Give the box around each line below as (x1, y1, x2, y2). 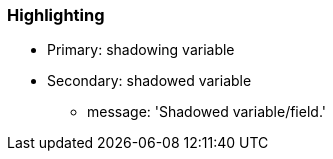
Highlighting (7, 5, 105, 25)
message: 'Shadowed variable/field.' (87, 103, 326, 121)
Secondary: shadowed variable (47, 72, 252, 90)
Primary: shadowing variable (47, 41, 235, 59)
